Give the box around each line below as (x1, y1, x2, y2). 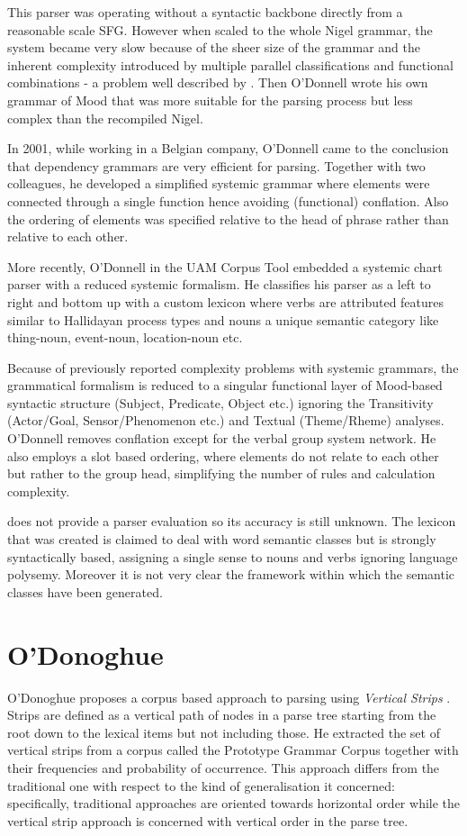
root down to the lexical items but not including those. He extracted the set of (7, 722, 440, 741)
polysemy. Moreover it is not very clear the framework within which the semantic (7, 565, 455, 584)
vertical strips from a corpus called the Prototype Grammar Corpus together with (7, 741, 459, 759)
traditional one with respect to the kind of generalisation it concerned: (7, 776, 395, 795)
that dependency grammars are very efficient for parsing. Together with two (7, 156, 426, 175)
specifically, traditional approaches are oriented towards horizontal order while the (7, 794, 461, 813)
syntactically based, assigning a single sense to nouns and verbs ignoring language (7, 547, 458, 566)
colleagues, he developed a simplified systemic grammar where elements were (7, 174, 430, 193)
